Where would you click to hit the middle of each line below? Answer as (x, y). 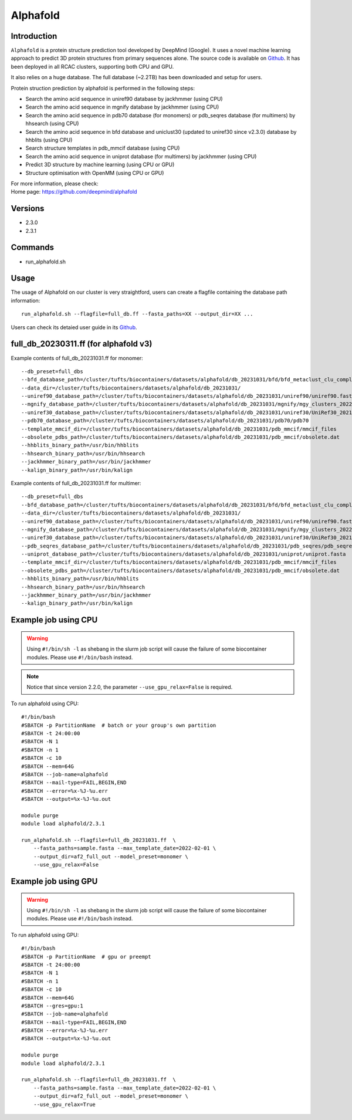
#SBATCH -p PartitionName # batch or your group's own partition (119, 725)
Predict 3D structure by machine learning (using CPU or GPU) (100, 165)
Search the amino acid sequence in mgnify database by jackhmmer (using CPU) (122, 107)
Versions (28, 209)
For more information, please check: (55, 183)
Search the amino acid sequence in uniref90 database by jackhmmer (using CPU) (124, 99)
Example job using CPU (54, 620)
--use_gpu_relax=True (65, 1104)
